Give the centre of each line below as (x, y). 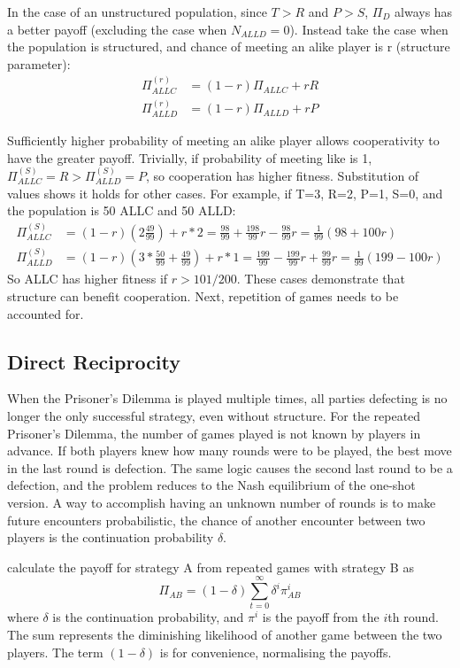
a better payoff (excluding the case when (117, 29)
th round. (413, 617)
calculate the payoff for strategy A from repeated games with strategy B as (211, 567)
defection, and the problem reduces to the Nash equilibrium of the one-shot (211, 485)
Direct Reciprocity (94, 361)
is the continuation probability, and (148, 617)
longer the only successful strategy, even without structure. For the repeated (214, 415)
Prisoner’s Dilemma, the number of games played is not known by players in (214, 433)
